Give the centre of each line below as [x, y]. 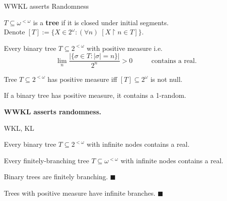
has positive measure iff [82, 79]
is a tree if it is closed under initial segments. [101, 22]
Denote [15, 32]
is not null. [166, 79]
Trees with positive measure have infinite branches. [80, 193]
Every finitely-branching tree [47, 160]
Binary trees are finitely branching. [56, 177]
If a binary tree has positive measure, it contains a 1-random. [95, 95]
